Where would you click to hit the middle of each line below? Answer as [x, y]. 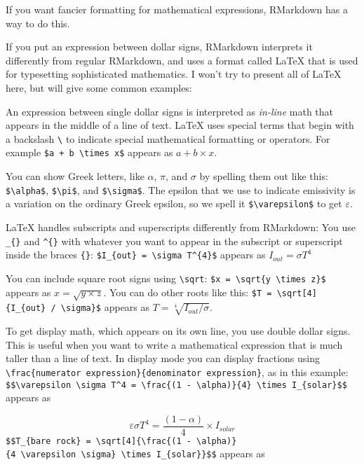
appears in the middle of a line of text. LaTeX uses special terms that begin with [180, 125]
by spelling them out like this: [264, 176]
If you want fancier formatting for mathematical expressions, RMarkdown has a [177, 9]
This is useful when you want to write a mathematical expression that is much [174, 344]
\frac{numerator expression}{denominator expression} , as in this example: [177, 372]
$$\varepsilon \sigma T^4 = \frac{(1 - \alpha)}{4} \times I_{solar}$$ [176, 385]
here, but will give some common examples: [99, 87]
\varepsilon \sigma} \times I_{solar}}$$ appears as [143, 453]
